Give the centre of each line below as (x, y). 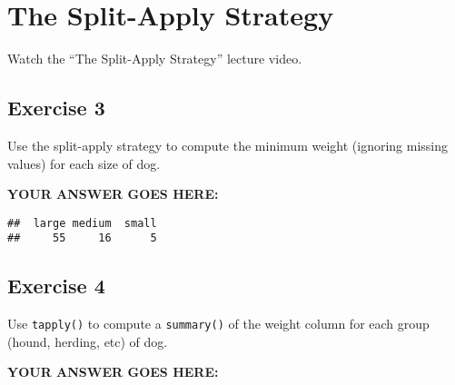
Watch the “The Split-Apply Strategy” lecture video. (155, 59)
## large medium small (82, 223)
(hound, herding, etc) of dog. (88, 341)
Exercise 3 (56, 108)
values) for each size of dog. (84, 163)
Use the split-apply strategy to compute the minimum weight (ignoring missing (228, 145)
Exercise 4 (56, 286)
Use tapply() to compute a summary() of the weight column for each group (218, 324)
